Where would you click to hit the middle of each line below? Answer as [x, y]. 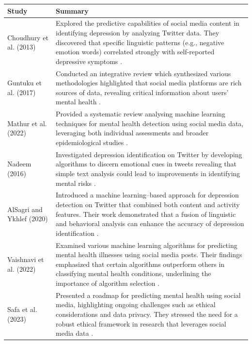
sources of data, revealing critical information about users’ [142, 92]
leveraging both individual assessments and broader [132, 133]
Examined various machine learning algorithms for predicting [147, 245]
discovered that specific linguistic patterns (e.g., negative [140, 42]
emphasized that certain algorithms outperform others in [140, 264]
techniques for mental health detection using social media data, [150, 123]
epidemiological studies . [92, 142]
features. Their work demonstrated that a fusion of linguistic [146, 214]
